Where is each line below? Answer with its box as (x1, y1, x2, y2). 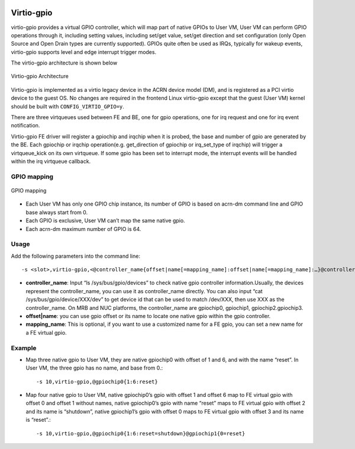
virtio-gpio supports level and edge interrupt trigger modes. (11, 48, 157, 56)
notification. (11, 122, 40, 129)
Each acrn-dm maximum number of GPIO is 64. (25, 225, 141, 232)
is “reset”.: (25, 416, 51, 424)
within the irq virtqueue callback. (11, 158, 91, 165)
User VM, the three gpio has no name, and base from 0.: (25, 364, 163, 371)
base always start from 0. (25, 209, 88, 216)
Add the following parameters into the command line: (11, 252, 140, 259)
